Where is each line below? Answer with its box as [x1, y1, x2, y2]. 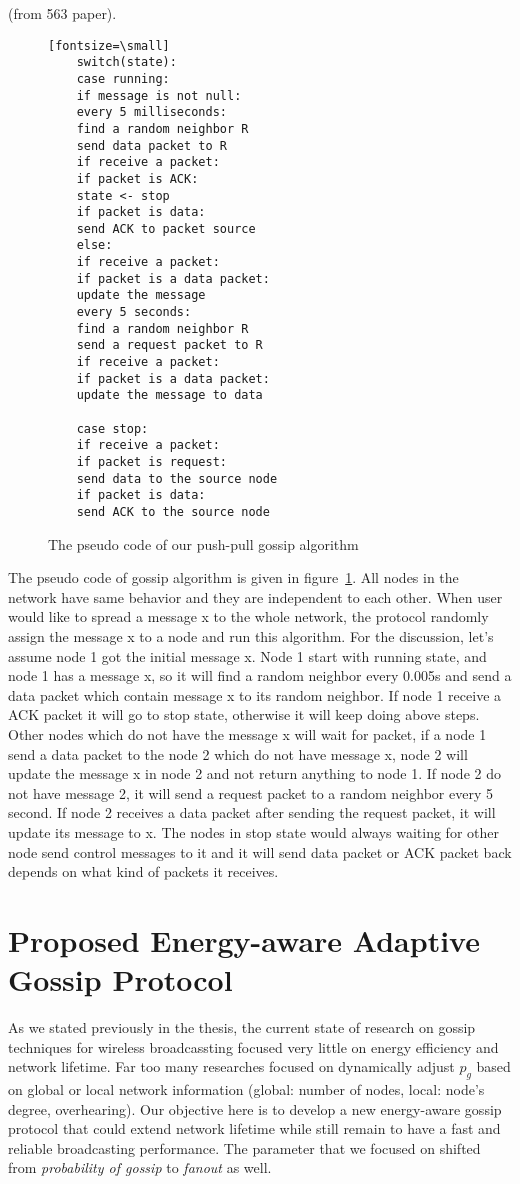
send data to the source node [76, 471, 278, 486]
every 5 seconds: [76, 305, 192, 320]
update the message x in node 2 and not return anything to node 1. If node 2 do [8, 763, 501, 784]
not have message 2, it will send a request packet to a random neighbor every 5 [8, 782, 493, 803]
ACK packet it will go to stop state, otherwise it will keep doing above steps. [8, 704, 480, 725]
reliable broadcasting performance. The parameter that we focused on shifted [8, 1137, 481, 1158]
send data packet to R [76, 138, 227, 153]
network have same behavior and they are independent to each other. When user [8, 586, 503, 607]
